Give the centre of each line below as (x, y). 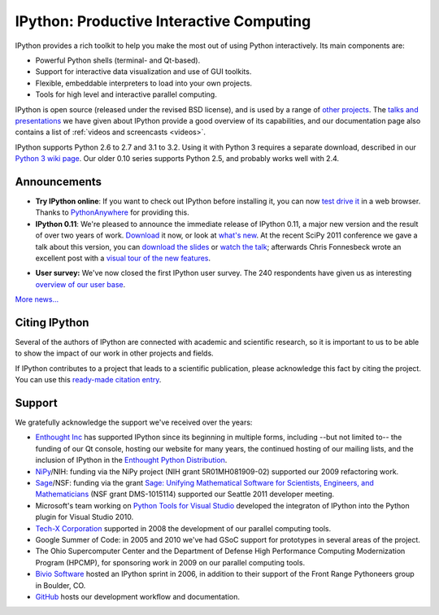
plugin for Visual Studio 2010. (85, 517)
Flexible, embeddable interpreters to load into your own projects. (143, 83)
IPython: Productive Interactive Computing (163, 21)
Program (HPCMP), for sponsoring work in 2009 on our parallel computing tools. (170, 562)
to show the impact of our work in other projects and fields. (115, 353)
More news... (37, 299)
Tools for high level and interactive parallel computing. (126, 94)
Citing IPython (52, 323)
